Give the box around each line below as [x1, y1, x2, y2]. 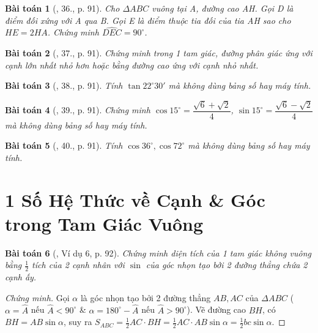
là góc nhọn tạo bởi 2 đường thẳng [80, 291, 211, 304]
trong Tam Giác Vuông [5, 211, 204, 236]
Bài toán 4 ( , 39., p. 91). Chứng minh [5, 103, 150, 116]
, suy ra [64, 315, 92, 328]
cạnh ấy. [5, 271, 37, 283]
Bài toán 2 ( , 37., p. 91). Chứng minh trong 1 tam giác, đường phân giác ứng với [5, 47, 312, 59]
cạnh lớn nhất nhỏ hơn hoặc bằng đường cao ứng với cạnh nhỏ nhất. [5, 58, 259, 71]
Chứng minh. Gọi [5, 291, 70, 304]
